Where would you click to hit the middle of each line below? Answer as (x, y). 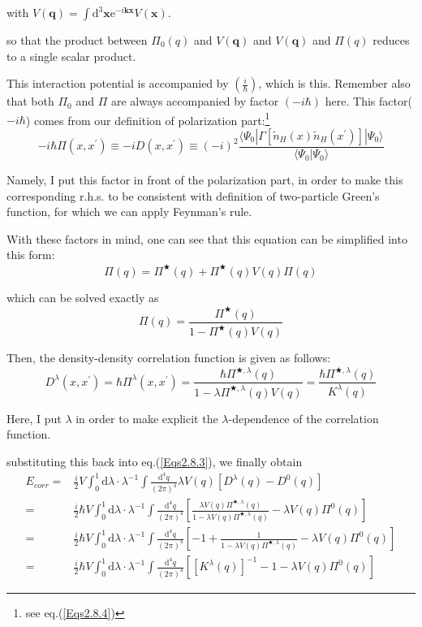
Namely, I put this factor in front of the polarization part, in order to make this (205, 180)
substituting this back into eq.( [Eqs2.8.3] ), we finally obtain (155, 461)
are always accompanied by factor (195, 101)
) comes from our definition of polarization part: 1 (148, 119)
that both (30, 101)
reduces (391, 40)
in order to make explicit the (147, 418)
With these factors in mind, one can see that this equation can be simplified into (207, 238)
